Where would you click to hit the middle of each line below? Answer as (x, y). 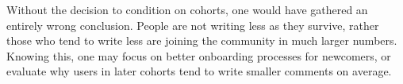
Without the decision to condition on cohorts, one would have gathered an (187, 9)
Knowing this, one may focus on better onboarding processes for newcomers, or (199, 55)
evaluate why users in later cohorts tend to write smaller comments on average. (199, 71)
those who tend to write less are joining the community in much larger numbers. (202, 40)
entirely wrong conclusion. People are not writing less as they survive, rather (193, 25)
